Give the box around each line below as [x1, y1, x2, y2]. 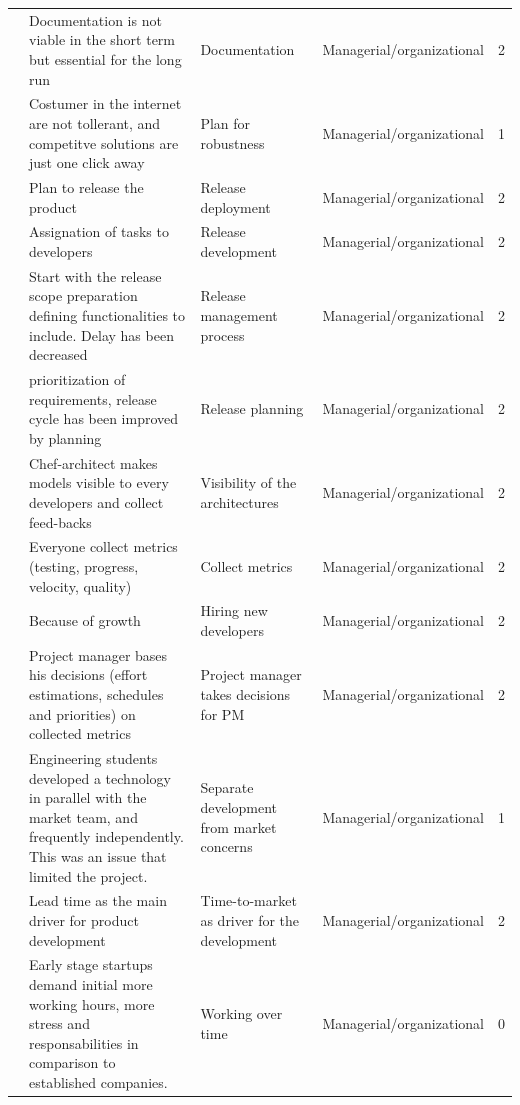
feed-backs [29, 511, 92, 532]
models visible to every [29, 472, 169, 493]
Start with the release [29, 265, 162, 286]
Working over [200, 1003, 283, 1024]
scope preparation [29, 285, 138, 306]
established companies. [29, 1072, 168, 1093]
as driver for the [200, 910, 300, 931]
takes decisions [200, 684, 291, 704]
